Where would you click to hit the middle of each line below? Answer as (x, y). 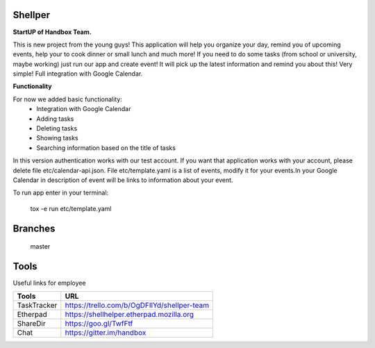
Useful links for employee (49, 283)
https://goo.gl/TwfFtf (99, 324)
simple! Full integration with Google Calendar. (78, 74)
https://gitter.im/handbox (106, 333)
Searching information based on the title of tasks (106, 148)
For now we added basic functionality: (68, 99)
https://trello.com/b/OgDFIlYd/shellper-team (137, 306)
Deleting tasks (57, 129)
